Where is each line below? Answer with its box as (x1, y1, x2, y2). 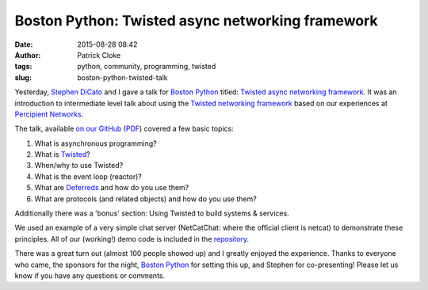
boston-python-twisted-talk (77, 72, 168, 82)
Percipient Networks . (14, 109, 84, 119)
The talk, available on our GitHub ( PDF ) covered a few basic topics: (14, 124, 234, 134)
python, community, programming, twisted (77, 62, 216, 71)
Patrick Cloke (77, 50, 121, 59)
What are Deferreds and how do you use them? (34, 183, 189, 193)
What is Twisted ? (34, 150, 90, 159)
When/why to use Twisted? (34, 161, 124, 170)
